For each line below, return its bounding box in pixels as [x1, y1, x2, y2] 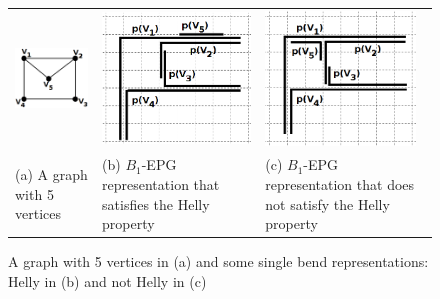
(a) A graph [15, 164, 88, 185]
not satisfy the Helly [265, 193, 390, 214]
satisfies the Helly [102, 193, 210, 214]
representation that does [265, 173, 415, 194]
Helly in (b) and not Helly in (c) [8, 270, 207, 291]
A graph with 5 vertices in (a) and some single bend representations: [8, 251, 429, 272]
